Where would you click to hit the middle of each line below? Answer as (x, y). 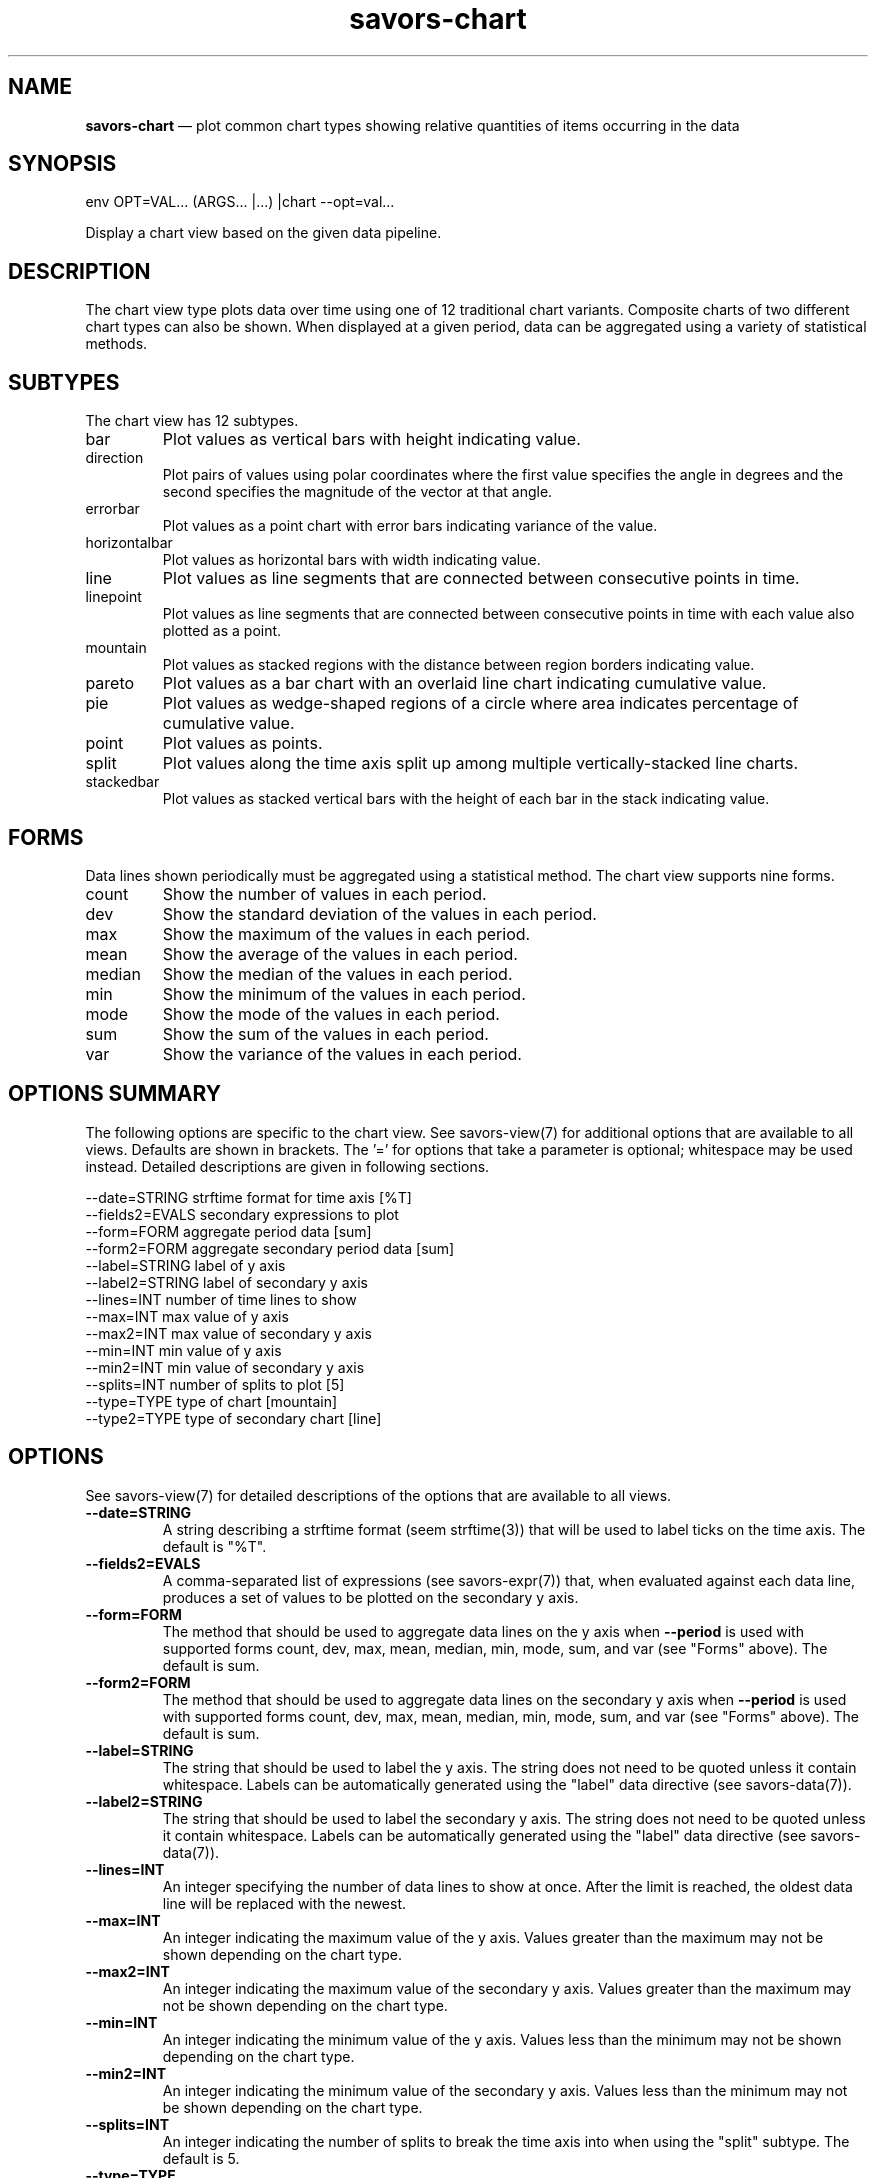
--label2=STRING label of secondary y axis (226, 1282)
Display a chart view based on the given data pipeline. (263, 233)
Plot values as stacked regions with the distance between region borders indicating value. (458, 665)
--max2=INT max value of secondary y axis (228, 1333)
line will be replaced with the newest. (284, 1903)
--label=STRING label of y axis (185, 1265)
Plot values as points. (242, 743)
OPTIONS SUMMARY (115, 1094)
